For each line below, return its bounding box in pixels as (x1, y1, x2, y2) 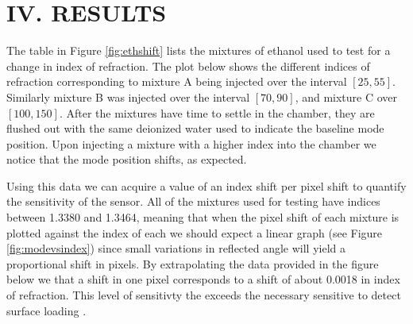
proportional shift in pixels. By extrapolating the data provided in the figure (6, 255, 379, 272)
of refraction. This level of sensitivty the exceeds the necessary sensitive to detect (6, 287, 401, 303)
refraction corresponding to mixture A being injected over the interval (6, 73, 347, 90)
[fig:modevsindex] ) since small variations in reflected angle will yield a (6, 240, 346, 256)
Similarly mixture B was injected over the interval (6, 88, 250, 105)
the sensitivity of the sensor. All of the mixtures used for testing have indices (6, 193, 380, 210)
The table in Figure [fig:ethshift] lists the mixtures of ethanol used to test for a (6, 42, 391, 59)
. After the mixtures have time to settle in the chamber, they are (59, 104, 375, 121)
